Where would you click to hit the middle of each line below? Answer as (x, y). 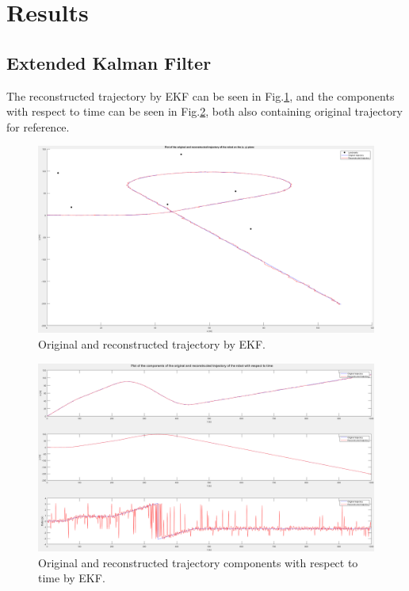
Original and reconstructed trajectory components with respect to (198, 562)
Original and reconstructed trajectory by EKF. (152, 343)
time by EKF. (72, 578)
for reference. (38, 126)
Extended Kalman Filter (109, 62)
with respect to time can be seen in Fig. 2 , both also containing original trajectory (204, 111)
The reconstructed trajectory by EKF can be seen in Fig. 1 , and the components (201, 95)
